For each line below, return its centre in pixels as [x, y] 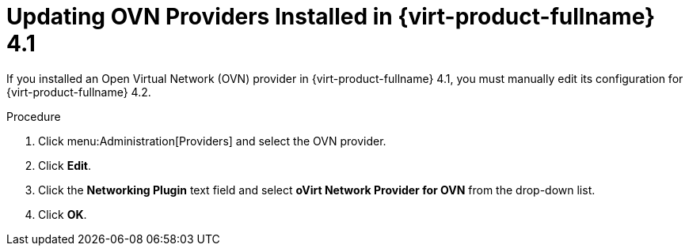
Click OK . [63, 214]
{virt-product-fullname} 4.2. [79, 92]
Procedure [34, 116]
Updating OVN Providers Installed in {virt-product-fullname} [331, 17]
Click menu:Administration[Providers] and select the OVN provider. [212, 141]
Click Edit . [65, 165]
